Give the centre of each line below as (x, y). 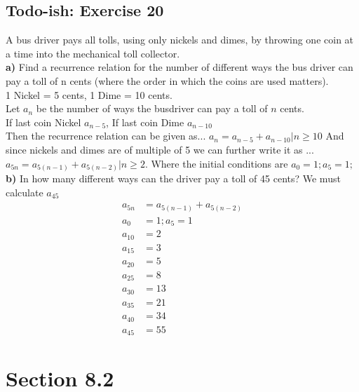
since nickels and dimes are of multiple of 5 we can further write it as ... (160, 149)
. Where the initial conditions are (216, 163)
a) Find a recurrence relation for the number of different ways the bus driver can (179, 67)
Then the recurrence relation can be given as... (106, 136)
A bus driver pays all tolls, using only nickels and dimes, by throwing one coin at (180, 40)
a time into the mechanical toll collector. (93, 53)
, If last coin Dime (145, 122)
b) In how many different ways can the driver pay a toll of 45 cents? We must (173, 178)
